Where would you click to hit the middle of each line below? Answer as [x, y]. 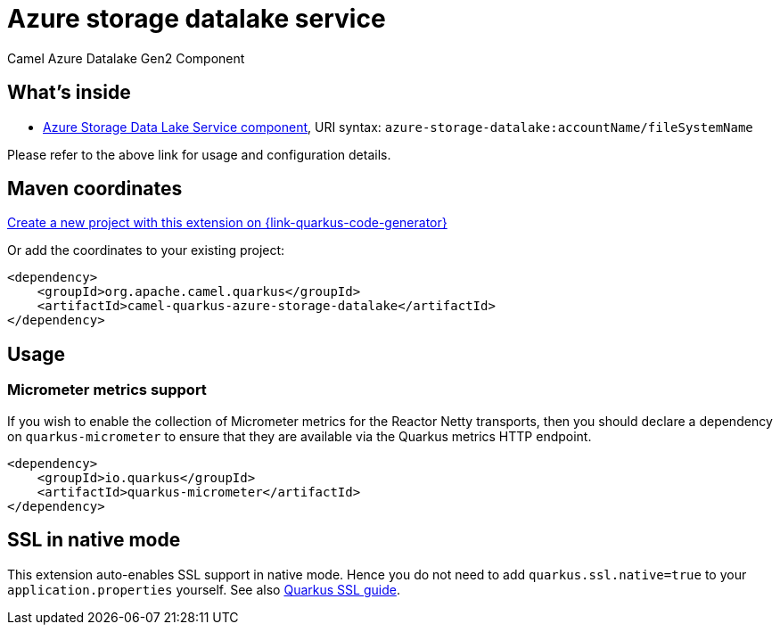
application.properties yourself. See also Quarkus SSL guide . [204, 589]
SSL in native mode [94, 540]
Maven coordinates [95, 189]
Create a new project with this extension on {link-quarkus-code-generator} [227, 223]
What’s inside [69, 93]
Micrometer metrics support [107, 390]
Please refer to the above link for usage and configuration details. [199, 154]
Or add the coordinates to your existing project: [146, 250]
